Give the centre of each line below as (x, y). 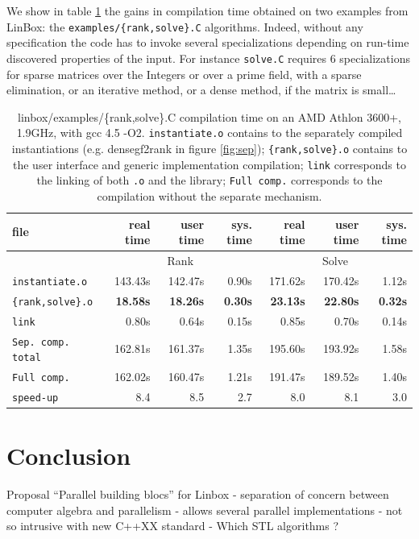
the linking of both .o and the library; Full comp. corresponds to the (209, 180)
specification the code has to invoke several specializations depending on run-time (208, 42)
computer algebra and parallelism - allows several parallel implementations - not (205, 510)
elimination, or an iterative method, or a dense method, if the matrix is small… (201, 90)
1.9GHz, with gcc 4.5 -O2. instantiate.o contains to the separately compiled (209, 133)
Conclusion (69, 456)
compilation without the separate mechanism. (209, 195)
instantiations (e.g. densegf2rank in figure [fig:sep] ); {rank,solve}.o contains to (209, 148)
